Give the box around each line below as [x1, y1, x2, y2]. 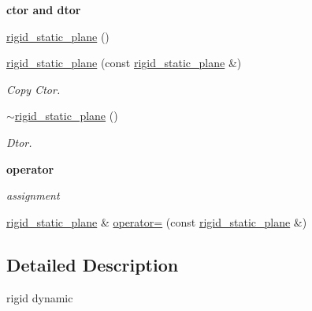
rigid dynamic [6, 289, 73, 305]
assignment [6, 187, 60, 204]
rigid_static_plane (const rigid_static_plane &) [6, 54, 242, 71]
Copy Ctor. [6, 81, 61, 97]
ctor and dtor [6, 2, 81, 17]
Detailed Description [6, 252, 179, 276]
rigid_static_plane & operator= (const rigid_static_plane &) [6, 213, 307, 230]
